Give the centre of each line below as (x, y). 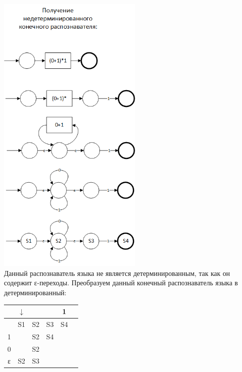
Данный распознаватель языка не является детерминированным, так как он (117, 273)
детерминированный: (35, 292)
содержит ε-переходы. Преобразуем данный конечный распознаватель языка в (121, 283)
